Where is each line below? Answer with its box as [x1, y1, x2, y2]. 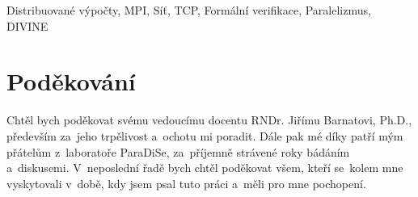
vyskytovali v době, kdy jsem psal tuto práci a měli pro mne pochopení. [6, 174, 366, 191]
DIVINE [6, 17, 49, 34]
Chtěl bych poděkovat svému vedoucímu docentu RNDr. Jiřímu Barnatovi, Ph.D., [6, 111, 412, 128]
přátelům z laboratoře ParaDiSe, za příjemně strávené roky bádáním [6, 143, 350, 160]
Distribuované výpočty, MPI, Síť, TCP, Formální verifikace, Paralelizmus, [6, 2, 371, 18]
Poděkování [6, 65, 136, 98]
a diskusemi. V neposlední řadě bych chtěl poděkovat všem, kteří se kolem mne [6, 159, 403, 176]
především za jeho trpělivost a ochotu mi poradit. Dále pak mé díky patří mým [6, 127, 403, 144]
